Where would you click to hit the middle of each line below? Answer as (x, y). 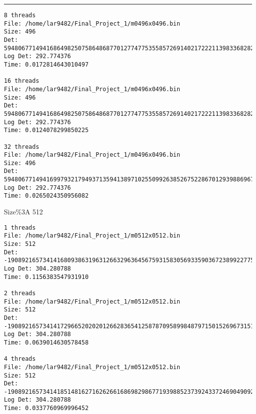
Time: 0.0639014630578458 (46, 342)
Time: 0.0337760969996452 (46, 408)
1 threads (20, 227)
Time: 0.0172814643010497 (46, 64)
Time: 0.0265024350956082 (46, 196)
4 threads (20, 359)
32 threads (22, 147)
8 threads (20, 15)
